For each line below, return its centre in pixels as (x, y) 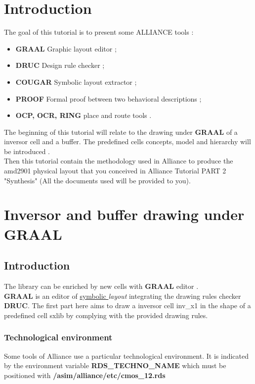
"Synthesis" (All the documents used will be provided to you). (97, 180)
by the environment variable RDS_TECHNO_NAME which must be (115, 365)
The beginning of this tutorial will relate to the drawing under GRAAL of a (121, 132)
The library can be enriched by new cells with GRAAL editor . (101, 286)
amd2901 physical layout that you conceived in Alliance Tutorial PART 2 (115, 171)
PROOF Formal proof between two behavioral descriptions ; (108, 98)
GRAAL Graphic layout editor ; (66, 48)
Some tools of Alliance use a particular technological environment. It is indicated (127, 356)
